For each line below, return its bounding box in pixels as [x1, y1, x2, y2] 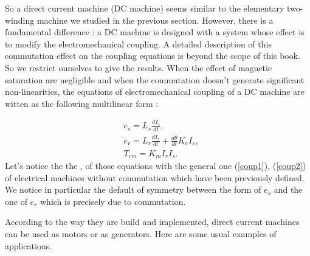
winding [5, 13, 35, 26]
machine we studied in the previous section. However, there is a [36, 13, 274, 26]
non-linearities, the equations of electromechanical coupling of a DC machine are [5, 85, 305, 98]
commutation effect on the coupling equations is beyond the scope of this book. [5, 49, 301, 62]
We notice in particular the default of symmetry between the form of [5, 183, 261, 196]
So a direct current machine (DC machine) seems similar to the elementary [5, 2, 284, 14]
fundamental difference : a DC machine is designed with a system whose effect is [5, 26, 305, 38]
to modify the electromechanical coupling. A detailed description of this [5, 37, 272, 50]
